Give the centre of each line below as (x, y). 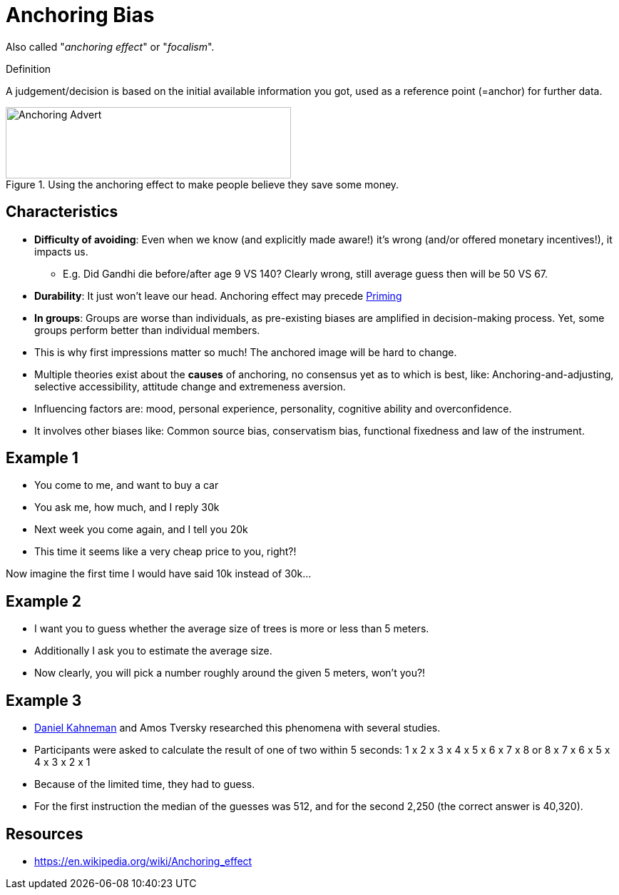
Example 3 (44, 700)
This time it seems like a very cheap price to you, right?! (165, 552)
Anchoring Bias (80, 15)
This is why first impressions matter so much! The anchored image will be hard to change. (246, 352)
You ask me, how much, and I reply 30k (127, 507)
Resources (45, 834)
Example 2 (44, 601)
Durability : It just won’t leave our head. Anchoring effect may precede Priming (218, 295)
